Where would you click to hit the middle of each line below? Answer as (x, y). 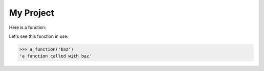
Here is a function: (28, 27)
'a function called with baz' (55, 56)
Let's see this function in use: (39, 36)
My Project (32, 13)
